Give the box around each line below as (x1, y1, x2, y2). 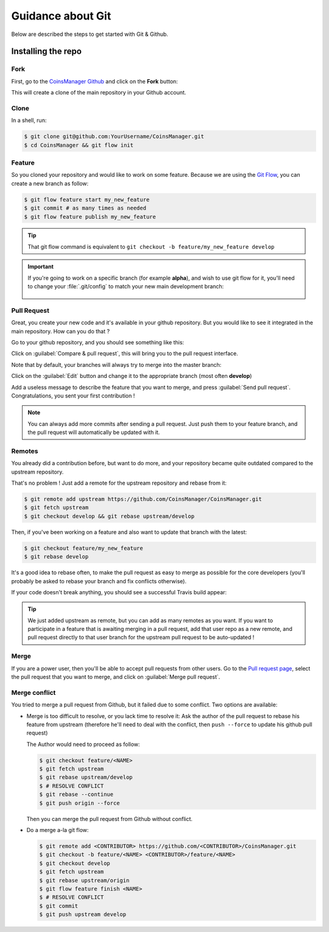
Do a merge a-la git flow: (26, 827, 89, 834)
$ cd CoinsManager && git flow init (24, 141, 134, 149)
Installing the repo (11, 46, 82, 57)
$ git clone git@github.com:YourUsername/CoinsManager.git (24, 133, 204, 140)
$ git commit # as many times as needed (24, 205, 146, 212)
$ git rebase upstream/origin (39, 877, 130, 884)
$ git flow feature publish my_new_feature (24, 213, 157, 220)
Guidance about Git (11, 9, 111, 23)
